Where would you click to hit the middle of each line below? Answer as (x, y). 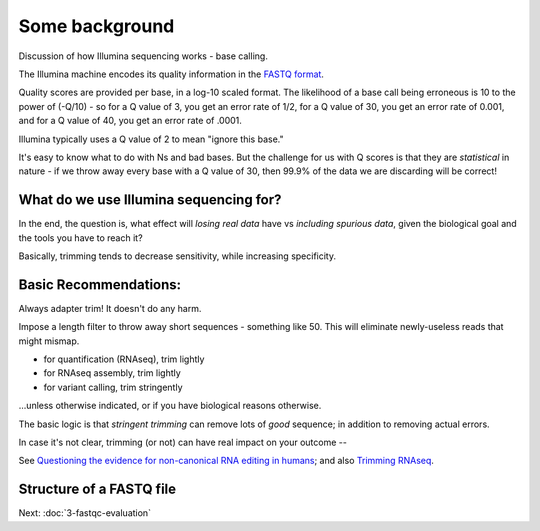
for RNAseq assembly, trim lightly (112, 373)
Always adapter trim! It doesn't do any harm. (110, 308)
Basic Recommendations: (100, 284)
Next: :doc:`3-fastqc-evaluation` (85, 513)
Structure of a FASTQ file (97, 489)
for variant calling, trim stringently (113, 387)
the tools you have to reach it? (81, 237)
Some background (96, 26)
